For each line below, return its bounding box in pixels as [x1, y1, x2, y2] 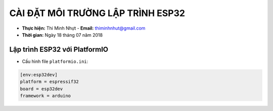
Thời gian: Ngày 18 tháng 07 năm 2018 [22, 32, 103, 38]
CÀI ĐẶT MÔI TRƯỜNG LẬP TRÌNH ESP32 [9, 8, 186, 19]
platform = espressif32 [20, 79, 79, 85]
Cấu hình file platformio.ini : [22, 58, 88, 64]
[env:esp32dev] [20, 72, 58, 77]
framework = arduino [20, 93, 71, 98]
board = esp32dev [20, 86, 63, 91]
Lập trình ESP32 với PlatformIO [9, 45, 109, 54]
